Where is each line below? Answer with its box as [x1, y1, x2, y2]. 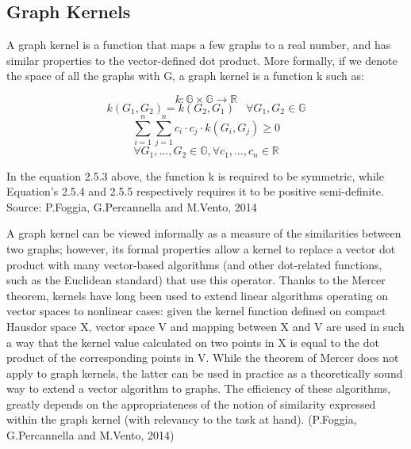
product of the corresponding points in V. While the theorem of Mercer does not [6, 349, 399, 366]
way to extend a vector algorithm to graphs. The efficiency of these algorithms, [6, 380, 391, 397]
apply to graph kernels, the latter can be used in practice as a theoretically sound [6, 364, 403, 381]
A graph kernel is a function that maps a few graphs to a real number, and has [6, 36, 391, 53]
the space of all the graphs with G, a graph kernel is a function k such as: [6, 67, 364, 84]
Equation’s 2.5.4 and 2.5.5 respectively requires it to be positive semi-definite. [6, 183, 384, 200]
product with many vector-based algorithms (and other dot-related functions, [6, 256, 382, 272]
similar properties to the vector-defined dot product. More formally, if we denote [6, 51, 398, 68]
